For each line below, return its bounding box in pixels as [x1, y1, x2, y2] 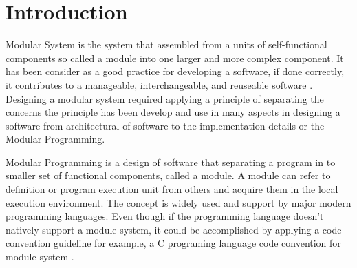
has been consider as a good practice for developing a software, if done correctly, [6, 64, 345, 79]
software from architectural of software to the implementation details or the [6, 118, 325, 132]
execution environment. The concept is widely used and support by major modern [6, 195, 351, 209]
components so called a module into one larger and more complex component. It [6, 50, 344, 65]
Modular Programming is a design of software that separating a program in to [6, 154, 336, 169]
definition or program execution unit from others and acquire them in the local [6, 182, 338, 196]
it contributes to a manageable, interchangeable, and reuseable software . [6, 77, 313, 92]
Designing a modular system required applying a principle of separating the [6, 91, 324, 105]
